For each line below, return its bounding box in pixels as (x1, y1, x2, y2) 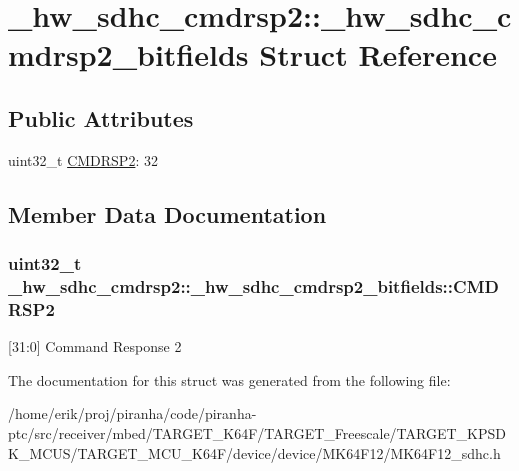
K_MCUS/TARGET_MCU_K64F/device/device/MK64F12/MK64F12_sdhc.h (8, 442, 501, 463)
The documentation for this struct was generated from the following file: (8, 369, 451, 390)
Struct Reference (259, 34, 497, 75)
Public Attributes (8, 102, 194, 133)
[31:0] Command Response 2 (8, 336, 182, 357)
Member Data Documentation (8, 198, 327, 229)
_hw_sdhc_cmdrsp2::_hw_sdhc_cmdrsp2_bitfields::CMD (8, 273, 499, 298)
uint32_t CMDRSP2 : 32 (8, 149, 158, 170)
